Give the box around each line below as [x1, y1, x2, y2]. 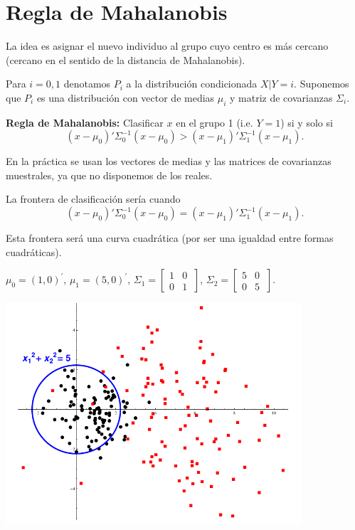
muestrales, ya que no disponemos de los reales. [6, 167, 213, 182]
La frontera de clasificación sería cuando [6, 191, 181, 206]
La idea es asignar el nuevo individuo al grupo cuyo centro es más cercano [6, 38, 329, 53]
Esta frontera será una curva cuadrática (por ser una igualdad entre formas [6, 230, 334, 245]
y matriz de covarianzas [230, 90, 333, 105]
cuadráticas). [6, 244, 62, 259]
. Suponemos [294, 76, 349, 91]
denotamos [63, 76, 111, 91]
